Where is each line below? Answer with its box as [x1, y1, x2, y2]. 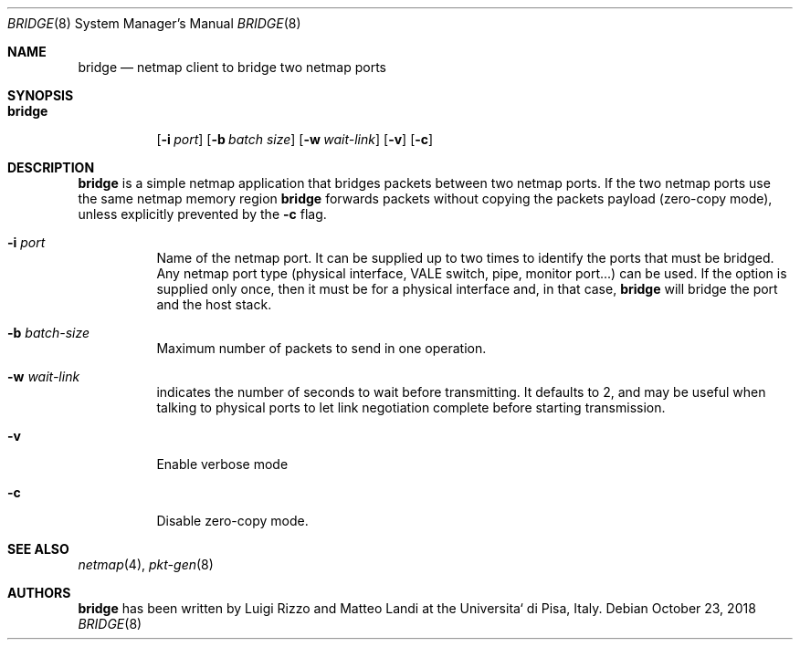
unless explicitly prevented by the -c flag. [78, 206, 327, 222]
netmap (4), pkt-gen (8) [78, 557, 214, 572]
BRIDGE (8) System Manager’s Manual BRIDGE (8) [7, 16, 301, 31]
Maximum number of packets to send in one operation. [156, 340, 487, 356]
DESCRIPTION [7, 160, 95, 175]
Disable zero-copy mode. [156, 513, 309, 528]
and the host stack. [156, 297, 272, 312]
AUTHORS [7, 585, 71, 600]
